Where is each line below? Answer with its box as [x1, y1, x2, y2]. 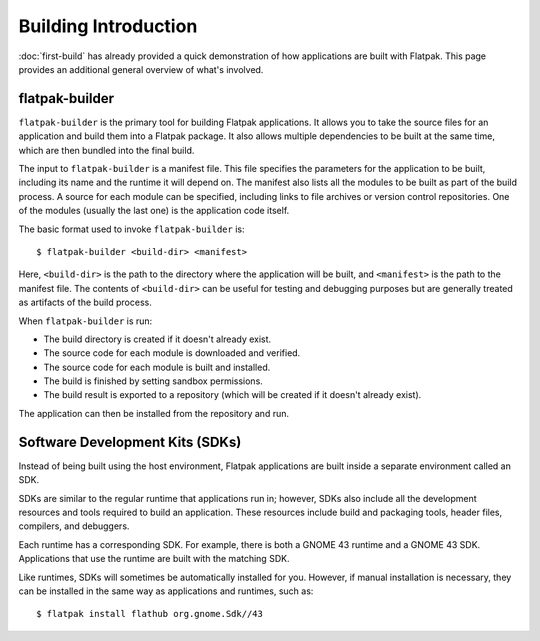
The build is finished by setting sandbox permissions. [43, 375, 264, 387]
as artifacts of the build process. [18, 296, 152, 309]
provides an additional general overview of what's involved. [18, 63, 264, 75]
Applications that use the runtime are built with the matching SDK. [18, 553, 290, 565]
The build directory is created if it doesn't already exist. [43, 333, 272, 345]
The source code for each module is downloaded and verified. [43, 347, 301, 359]
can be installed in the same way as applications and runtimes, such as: [18, 585, 314, 597]
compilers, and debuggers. [18, 520, 130, 532]
